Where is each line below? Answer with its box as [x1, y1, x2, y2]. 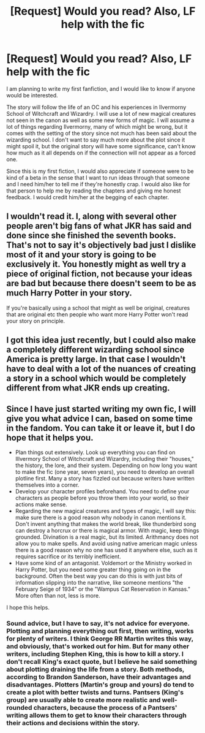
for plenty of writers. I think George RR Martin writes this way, [6, 634, 194, 643]
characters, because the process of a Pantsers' [33, 703, 177, 712]
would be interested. [6, 91, 58, 99]
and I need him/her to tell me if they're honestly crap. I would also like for [6, 180, 191, 188]
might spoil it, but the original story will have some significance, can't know [6, 142, 196, 150]
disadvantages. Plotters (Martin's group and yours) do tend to [6, 680, 195, 689]
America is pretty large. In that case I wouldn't [6, 354, 186, 365]
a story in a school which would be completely [6, 373, 187, 384]
